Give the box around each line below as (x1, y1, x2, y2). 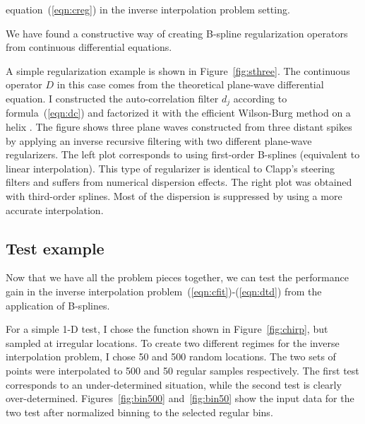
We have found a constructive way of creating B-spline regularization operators (6, 25, 348, 40)
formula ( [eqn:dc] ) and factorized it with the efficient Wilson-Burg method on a (6, 105, 351, 120)
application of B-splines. (6, 298, 110, 312)
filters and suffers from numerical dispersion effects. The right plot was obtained (6, 175, 352, 189)
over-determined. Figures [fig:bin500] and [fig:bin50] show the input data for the (6, 391, 354, 406)
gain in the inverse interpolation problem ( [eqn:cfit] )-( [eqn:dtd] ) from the (6, 283, 322, 298)
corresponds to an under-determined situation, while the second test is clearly (6, 377, 342, 391)
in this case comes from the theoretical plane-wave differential (56, 77, 324, 92)
